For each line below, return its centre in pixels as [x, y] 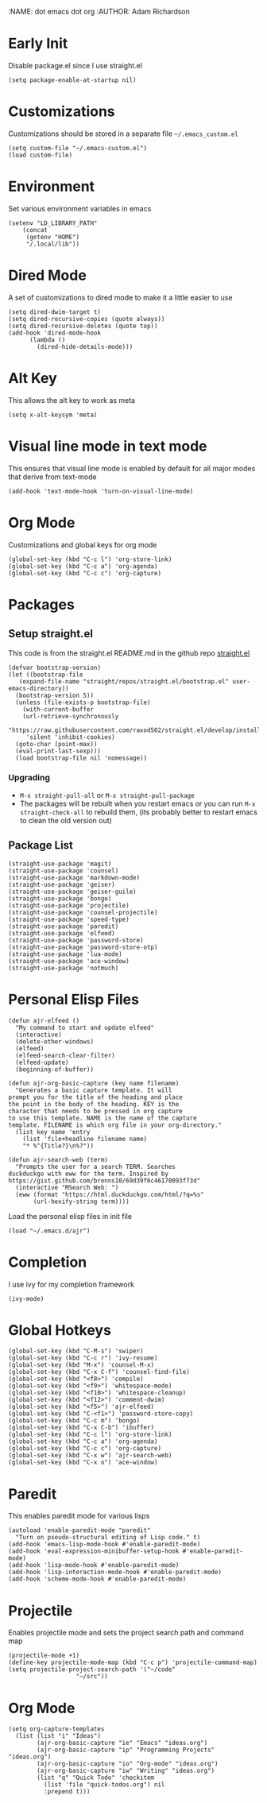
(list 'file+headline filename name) [85, 1139]
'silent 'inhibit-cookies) [70, 737]
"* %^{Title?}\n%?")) [58, 1146]
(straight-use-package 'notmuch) [64, 968]
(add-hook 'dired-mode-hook [55, 333]
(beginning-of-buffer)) [54, 1069]
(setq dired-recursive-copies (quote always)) [87, 319]
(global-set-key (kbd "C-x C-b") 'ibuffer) [81, 1428]
